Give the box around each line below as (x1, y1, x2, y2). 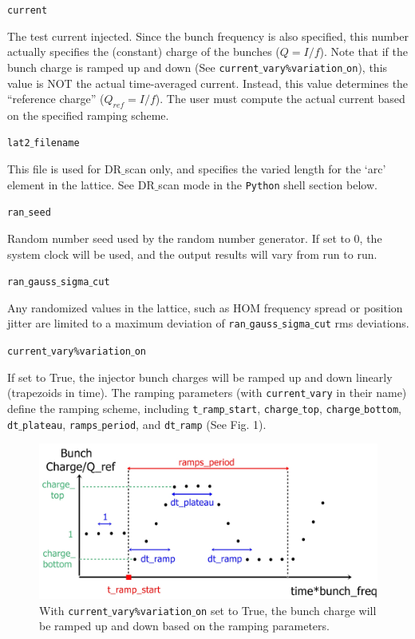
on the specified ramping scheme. (7, 106, 169, 123)
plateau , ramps (22, 415, 98, 432)
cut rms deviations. (314, 315, 409, 331)
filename (34, 137, 80, 149)
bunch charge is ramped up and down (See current (7, 58, 259, 75)
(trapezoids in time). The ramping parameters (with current (7, 384, 306, 401)
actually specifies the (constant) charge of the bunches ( (7, 43, 280, 60)
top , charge (302, 400, 361, 417)
